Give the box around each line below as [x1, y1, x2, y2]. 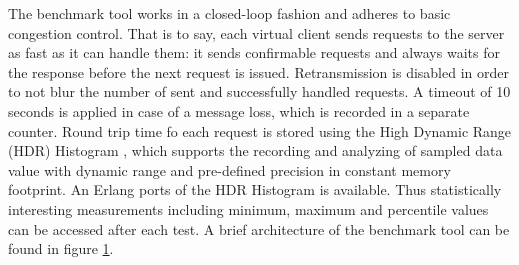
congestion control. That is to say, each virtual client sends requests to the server [8, 22, 505, 43]
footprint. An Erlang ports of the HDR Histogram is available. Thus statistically [8, 179, 502, 200]
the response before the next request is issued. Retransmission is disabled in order [8, 61, 509, 82]
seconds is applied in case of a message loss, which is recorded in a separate [8, 100, 470, 121]
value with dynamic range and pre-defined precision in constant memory [8, 159, 451, 180]
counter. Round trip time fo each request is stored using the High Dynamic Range [8, 120, 512, 141]
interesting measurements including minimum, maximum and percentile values [8, 198, 489, 219]
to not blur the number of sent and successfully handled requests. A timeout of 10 [8, 81, 511, 102]
